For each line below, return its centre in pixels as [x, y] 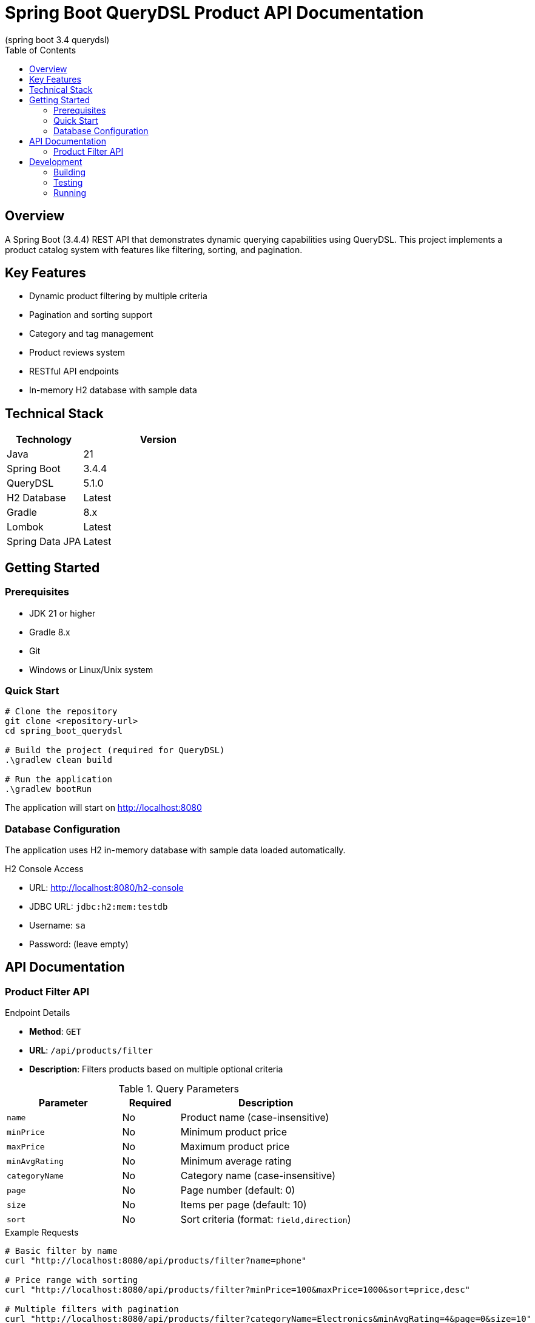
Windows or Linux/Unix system [91, 669]
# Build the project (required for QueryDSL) [115, 750]
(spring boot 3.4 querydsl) [57, 39]
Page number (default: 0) [238, 1190]
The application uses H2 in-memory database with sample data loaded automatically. [175, 850]
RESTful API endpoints [74, 371]
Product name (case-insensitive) [255, 1118]
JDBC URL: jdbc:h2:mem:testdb [99, 906]
